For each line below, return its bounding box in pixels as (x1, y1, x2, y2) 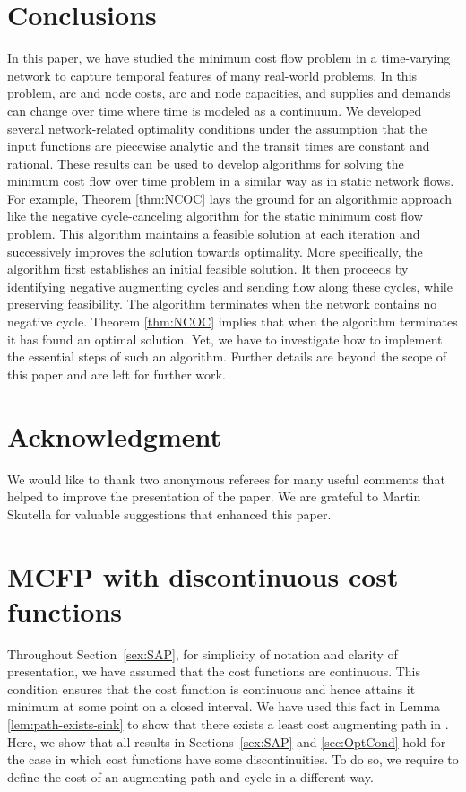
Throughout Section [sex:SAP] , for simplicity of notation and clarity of (7, 644, 398, 663)
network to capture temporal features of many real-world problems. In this (7, 65, 418, 84)
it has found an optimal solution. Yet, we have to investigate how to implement (7, 329, 443, 348)
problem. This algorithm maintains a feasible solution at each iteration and (7, 224, 420, 243)
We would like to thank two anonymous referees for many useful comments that (7, 469, 445, 488)
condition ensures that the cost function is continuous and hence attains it (7, 679, 416, 698)
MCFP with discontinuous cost (7, 557, 399, 594)
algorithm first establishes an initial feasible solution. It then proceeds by (7, 259, 409, 278)
